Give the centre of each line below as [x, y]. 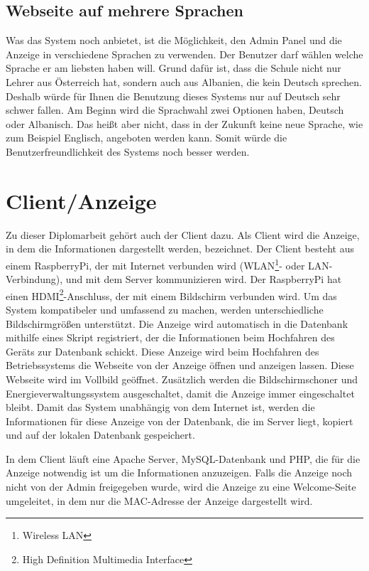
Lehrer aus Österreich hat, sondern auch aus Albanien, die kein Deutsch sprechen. [184, 81]
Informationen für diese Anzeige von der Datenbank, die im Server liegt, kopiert [180, 421]
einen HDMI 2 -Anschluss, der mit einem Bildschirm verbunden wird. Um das [171, 294]
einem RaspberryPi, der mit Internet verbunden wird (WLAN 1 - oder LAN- [169, 264]
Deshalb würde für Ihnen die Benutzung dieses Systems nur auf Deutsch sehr [173, 96]
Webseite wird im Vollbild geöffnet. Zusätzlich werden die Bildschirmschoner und [182, 379]
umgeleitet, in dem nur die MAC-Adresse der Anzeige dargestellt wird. [159, 500]
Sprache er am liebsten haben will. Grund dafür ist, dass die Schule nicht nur [174, 68]
